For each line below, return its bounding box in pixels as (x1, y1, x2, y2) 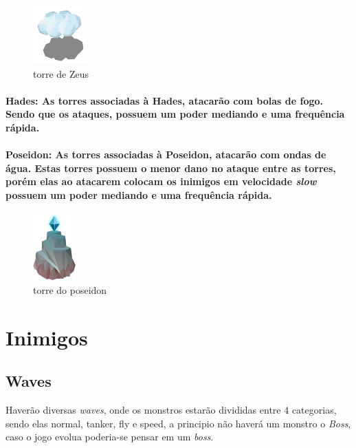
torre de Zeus (33, 66, 89, 81)
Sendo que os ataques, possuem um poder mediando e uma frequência (5, 107, 345, 121)
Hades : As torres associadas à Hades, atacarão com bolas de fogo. (5, 93, 324, 107)
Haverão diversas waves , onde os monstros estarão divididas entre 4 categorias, (5, 402, 337, 416)
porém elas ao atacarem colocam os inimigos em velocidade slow (5, 174, 317, 189)
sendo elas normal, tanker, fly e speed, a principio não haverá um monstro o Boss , (5, 416, 351, 430)
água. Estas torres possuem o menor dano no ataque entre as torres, (5, 160, 336, 175)
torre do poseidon (33, 282, 107, 297)
